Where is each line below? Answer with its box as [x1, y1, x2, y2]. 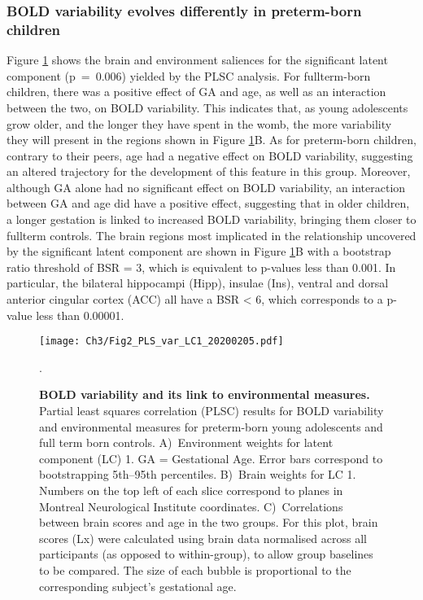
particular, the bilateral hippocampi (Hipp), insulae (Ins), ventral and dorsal [7, 274, 389, 291]
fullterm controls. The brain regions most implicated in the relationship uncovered [7, 226, 416, 243]
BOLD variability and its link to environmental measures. [39, 386, 370, 403]
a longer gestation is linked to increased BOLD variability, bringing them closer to [7, 211, 416, 228]
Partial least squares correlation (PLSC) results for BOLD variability [39, 402, 384, 419]
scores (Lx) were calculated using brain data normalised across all [39, 529, 367, 546]
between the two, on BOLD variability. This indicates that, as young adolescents [7, 99, 408, 116]
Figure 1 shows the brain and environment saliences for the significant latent [7, 51, 388, 68]
